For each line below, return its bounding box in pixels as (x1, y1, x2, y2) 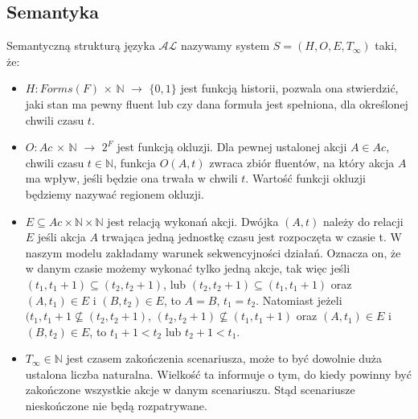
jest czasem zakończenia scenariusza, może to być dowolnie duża (66, 350, 383, 367)
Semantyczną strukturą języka (6, 37, 155, 54)
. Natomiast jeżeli (256, 291, 342, 308)
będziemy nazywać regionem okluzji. (25, 185, 204, 202)
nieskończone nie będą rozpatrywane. (25, 397, 207, 414)
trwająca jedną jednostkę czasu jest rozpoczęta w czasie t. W (101, 228, 402, 245)
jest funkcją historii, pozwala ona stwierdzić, (180, 80, 399, 97)
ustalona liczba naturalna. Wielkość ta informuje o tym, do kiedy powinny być (25, 365, 412, 382)
